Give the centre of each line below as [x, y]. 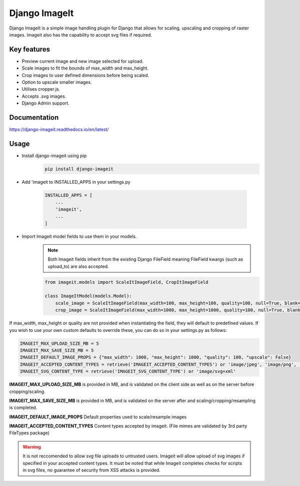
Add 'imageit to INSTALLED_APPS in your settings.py [76, 182]
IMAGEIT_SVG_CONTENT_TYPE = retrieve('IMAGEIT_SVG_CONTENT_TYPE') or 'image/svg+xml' [128, 371]
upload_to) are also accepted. [78, 266]
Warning [32, 447]
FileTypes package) [29, 433]
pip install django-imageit [79, 169]
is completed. [23, 407]
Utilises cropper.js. [41, 89]
